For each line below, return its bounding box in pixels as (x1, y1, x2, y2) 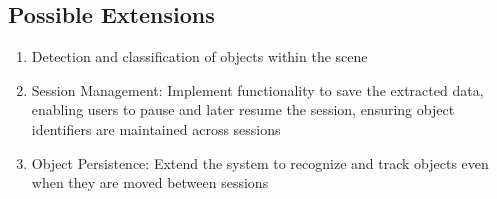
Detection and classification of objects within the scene (31, 46, 368, 67)
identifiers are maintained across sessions (31, 118, 281, 139)
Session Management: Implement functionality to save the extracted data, (31, 79, 484, 100)
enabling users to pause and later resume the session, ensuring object (31, 99, 455, 120)
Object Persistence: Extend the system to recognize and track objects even (31, 152, 489, 173)
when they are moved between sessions (31, 172, 269, 193)
